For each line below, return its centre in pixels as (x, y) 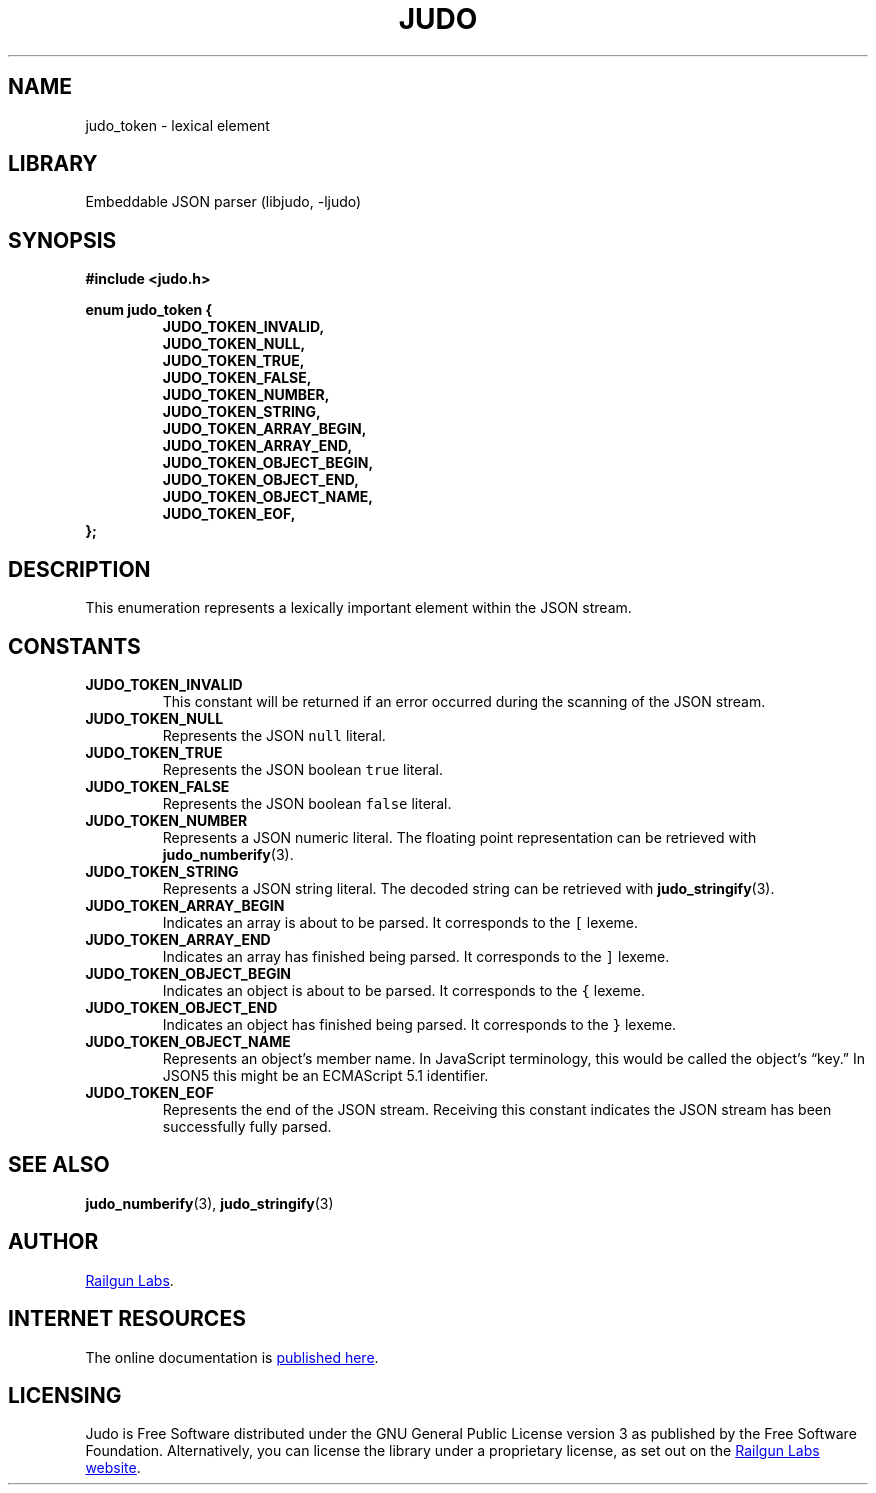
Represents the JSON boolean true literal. (302, 769)
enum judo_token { (149, 310)
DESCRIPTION (79, 569)
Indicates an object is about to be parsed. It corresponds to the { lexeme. (403, 990)
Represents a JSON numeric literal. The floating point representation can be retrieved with (459, 837)
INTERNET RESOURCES (127, 1319)
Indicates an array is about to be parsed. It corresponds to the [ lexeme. (400, 922)
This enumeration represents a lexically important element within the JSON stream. (358, 608)
